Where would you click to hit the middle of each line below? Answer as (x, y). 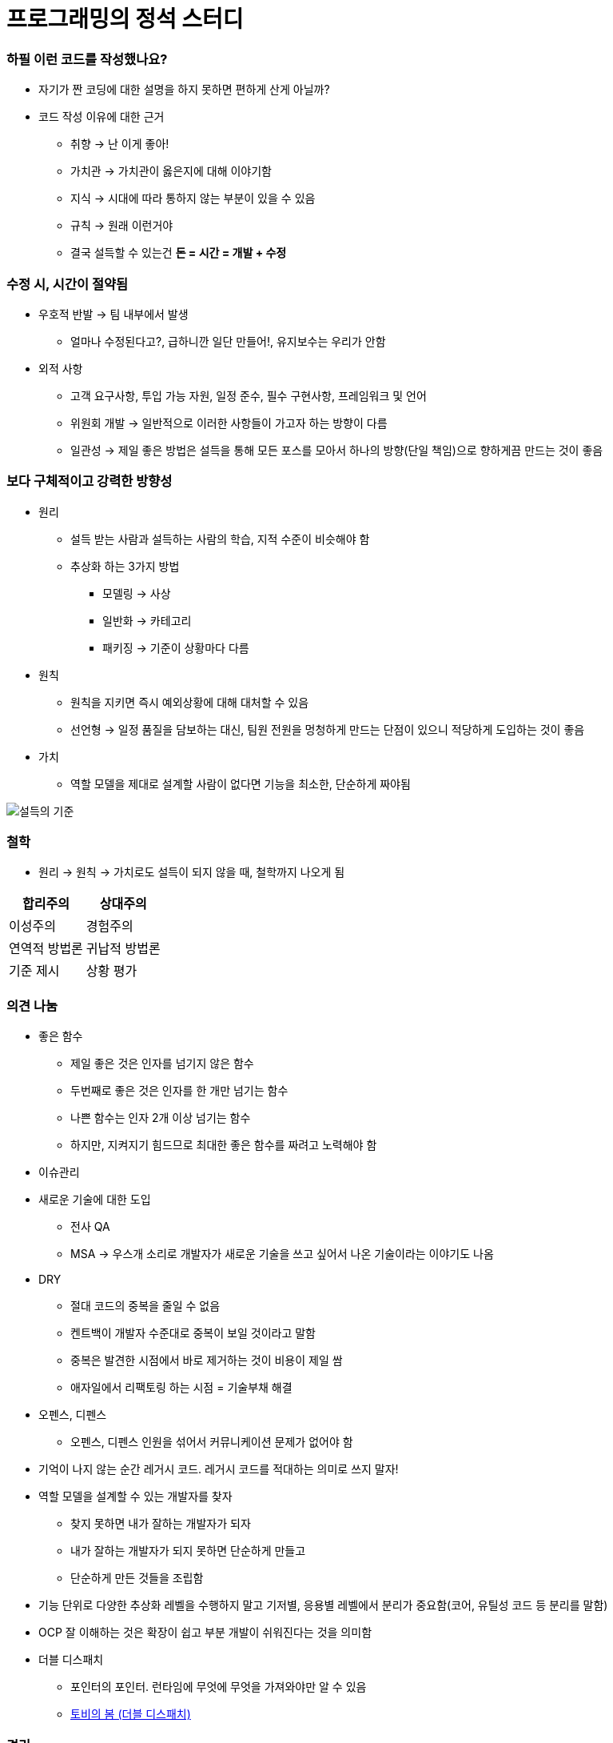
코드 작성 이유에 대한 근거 (102, 117)
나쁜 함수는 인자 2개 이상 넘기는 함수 (161, 1118)
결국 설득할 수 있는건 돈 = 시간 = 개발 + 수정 (179, 253)
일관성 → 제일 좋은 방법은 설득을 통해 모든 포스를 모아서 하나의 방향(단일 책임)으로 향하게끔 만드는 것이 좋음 (337, 450)
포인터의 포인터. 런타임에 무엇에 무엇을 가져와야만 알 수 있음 (219, 1687)
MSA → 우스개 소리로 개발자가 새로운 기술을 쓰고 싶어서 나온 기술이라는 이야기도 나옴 (282, 1254)
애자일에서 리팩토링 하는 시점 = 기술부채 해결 (181, 1388)
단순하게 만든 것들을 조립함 (137, 1578)
